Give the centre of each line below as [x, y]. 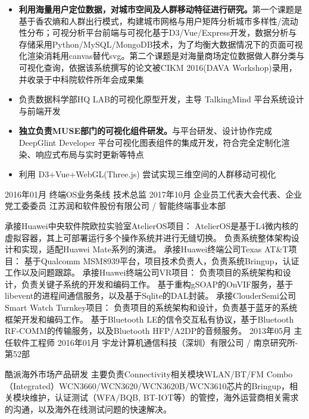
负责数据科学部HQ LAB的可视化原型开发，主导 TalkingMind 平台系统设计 [161, 99]
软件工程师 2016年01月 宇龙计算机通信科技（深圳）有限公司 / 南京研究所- [155, 342]
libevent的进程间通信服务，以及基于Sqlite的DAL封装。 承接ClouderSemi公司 [150, 296]
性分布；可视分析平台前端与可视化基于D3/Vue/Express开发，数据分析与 [158, 32]
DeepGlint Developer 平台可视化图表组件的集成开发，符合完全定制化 [150, 142]
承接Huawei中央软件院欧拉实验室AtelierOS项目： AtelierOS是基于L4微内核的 [152, 225]
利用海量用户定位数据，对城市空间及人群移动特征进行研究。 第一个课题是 [160, 9]
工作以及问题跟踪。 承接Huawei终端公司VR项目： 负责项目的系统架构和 [144, 272]
